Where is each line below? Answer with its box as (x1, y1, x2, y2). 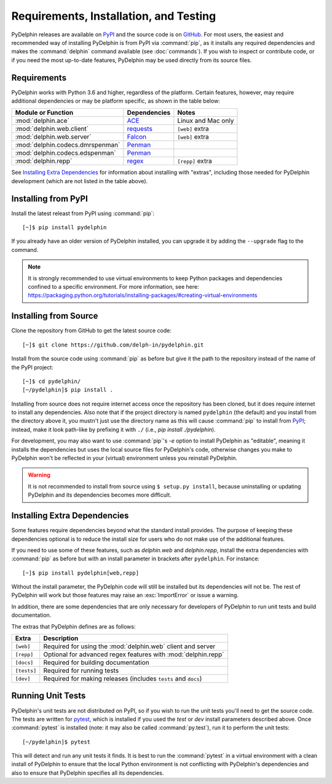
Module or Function (15, 108, 74, 117)
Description (43, 634, 79, 643)
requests (127, 125, 153, 133)
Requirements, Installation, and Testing (11, 9, 216, 23)
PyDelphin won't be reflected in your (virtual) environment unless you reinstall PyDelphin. (11, 455, 238, 462)
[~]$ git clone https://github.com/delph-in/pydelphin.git (22, 341, 204, 348)
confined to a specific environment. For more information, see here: (28, 283, 199, 291)
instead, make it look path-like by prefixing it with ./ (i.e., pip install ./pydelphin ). (11, 426, 216, 433)
